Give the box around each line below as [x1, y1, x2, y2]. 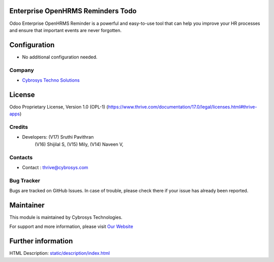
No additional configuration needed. [22, 54, 97, 60]
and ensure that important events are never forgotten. [9, 27, 122, 33]
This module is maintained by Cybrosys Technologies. [9, 214, 123, 220]
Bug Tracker [9, 177, 41, 184]
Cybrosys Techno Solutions [22, 77, 80, 83]
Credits [9, 123, 28, 130]
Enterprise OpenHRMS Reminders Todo [9, 7, 137, 15]
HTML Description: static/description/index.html [9, 250, 110, 256]
